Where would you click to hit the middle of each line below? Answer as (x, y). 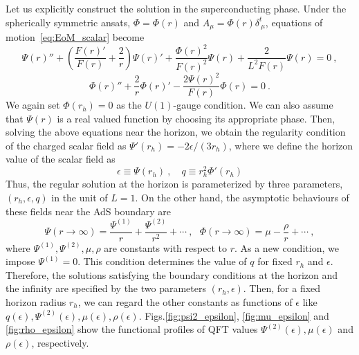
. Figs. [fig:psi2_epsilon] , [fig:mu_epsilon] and (234, 315)
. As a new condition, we (286, 247)
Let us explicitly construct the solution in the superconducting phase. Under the (176, 8)
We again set (33, 105)
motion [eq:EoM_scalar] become (75, 37)
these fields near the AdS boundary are (89, 211)
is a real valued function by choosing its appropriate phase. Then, (196, 118)
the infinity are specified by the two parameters (106, 288)
